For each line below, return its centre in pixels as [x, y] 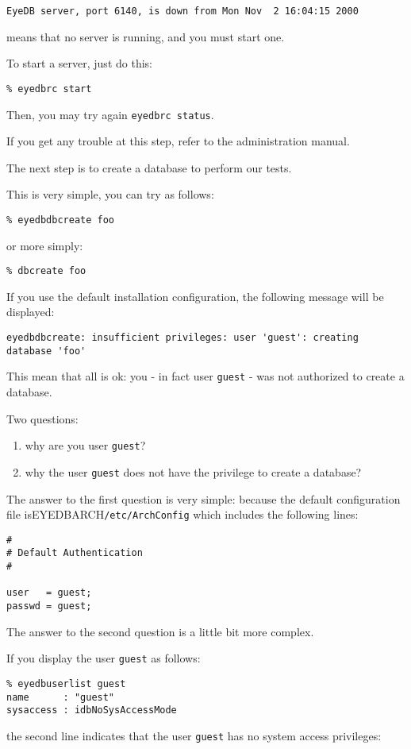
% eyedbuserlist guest [66, 683]
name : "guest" [61, 697]
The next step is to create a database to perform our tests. [149, 167]
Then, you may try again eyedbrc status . [110, 114]
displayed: [31, 312]
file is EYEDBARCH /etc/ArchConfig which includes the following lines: [182, 514]
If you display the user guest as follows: [104, 658]
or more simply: [45, 245]
